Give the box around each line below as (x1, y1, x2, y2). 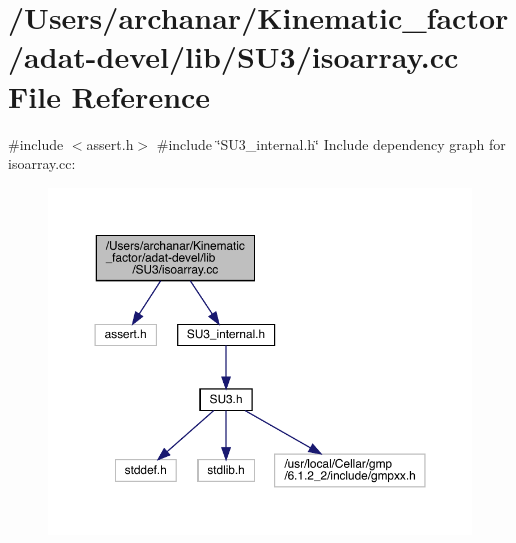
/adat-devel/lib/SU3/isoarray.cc (8, 36, 459, 77)
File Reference (8, 75, 211, 116)
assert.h (86, 133, 134, 154)
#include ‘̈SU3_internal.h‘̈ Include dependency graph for (156, 133, 506, 154)
